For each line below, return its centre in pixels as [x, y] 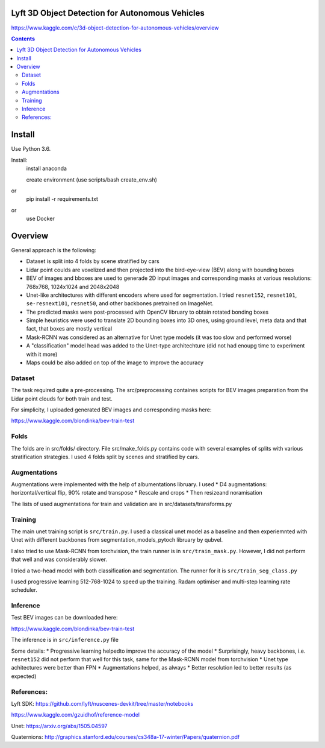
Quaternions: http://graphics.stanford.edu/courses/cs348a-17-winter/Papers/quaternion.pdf [125, 737]
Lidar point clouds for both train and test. [62, 399]
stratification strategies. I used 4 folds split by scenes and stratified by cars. [105, 457]
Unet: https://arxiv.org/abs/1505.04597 [59, 726]
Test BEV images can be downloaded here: [64, 618]
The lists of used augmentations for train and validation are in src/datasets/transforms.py [122, 504]
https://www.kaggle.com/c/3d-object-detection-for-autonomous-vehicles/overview [115, 28]
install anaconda [47, 168]
